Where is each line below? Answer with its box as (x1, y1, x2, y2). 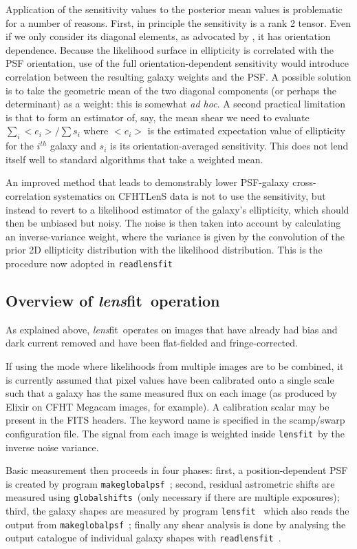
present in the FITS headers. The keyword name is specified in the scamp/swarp (6, 413, 345, 427)
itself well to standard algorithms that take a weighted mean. (6, 152, 263, 166)
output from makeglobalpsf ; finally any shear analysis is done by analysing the (6, 517, 346, 531)
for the (6, 138, 34, 153)
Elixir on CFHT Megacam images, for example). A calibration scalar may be (6, 399, 329, 413)
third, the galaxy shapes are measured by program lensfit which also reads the (6, 504, 349, 518)
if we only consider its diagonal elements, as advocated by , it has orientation (6, 29, 331, 43)
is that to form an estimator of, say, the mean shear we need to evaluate (6, 110, 310, 124)
